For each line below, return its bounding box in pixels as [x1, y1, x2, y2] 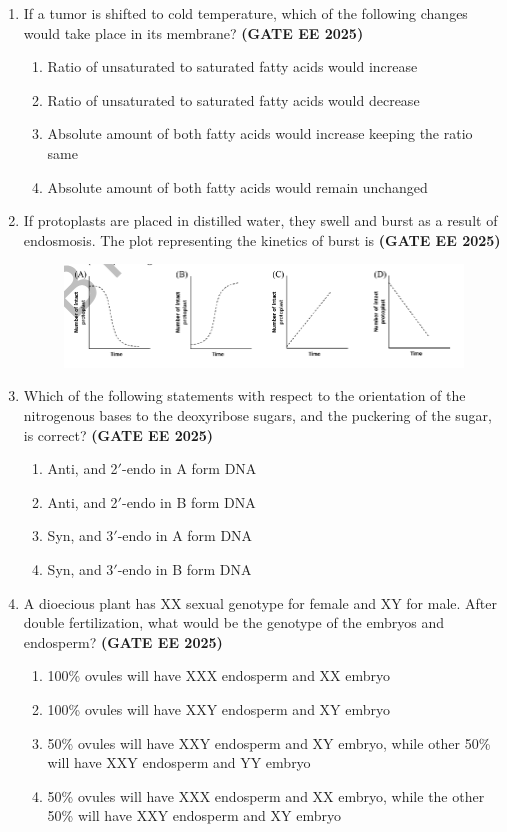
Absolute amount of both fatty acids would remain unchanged [47, 176, 428, 197]
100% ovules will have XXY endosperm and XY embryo [47, 699, 391, 719]
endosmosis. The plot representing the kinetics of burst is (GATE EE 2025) [23, 229, 501, 250]
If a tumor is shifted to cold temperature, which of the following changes [23, 3, 468, 23]
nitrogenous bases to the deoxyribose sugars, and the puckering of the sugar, [23, 405, 492, 426]
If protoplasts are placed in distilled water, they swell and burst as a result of [23, 210, 498, 231]
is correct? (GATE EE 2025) [23, 424, 214, 445]
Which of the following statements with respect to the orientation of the [23, 385, 466, 406]
